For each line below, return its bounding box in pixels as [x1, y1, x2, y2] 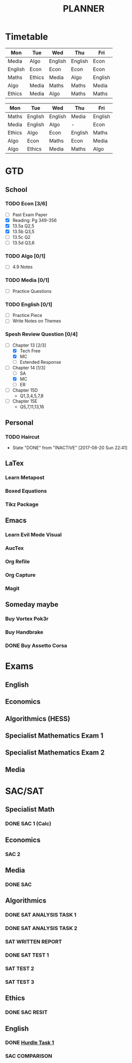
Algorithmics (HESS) [5, 714, 71, 723]
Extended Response [19, 359, 61, 365]
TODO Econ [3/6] [5, 200, 47, 207]
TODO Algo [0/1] [5, 253, 46, 260]
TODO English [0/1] [5, 301, 52, 308]
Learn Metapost [5, 474, 45, 481]
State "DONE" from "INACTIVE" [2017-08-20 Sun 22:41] [12, 444, 128, 450]
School [5, 185, 27, 194]
